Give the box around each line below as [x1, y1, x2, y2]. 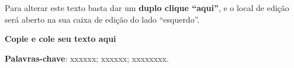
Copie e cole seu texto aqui [5, 33, 116, 45]
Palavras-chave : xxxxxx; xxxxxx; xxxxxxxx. [5, 52, 169, 64]
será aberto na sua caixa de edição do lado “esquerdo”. [5, 13, 200, 25]
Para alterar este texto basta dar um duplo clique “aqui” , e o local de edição [5, 2, 289, 13]
